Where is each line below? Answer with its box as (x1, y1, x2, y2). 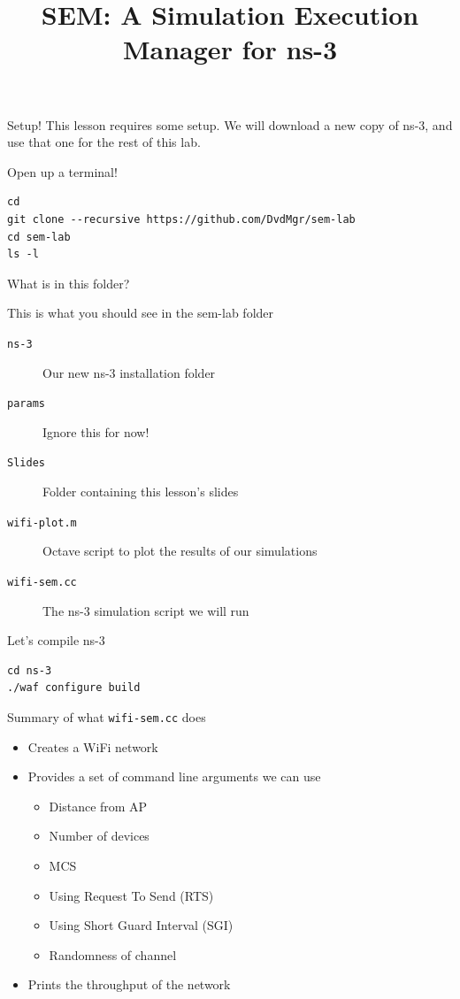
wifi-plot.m (7, 516, 77, 529)
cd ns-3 (7, 664, 52, 677)
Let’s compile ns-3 (7, 631, 105, 649)
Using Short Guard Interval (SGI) (49, 916, 234, 934)
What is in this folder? (7, 273, 130, 292)
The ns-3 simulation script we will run (42, 601, 249, 619)
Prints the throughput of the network (27, 975, 231, 994)
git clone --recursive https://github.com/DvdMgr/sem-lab (7, 212, 356, 226)
